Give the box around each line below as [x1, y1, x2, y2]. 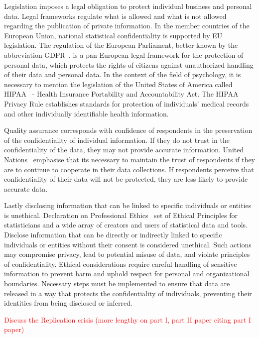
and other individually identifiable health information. [4, 108, 169, 118]
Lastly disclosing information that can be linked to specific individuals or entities [4, 200, 252, 211]
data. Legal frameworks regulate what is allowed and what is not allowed [4, 10, 227, 21]
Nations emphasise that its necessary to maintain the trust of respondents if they [4, 154, 256, 164]
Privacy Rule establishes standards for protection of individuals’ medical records [4, 98, 249, 109]
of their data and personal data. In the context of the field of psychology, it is [4, 69, 241, 80]
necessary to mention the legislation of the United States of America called [4, 79, 233, 89]
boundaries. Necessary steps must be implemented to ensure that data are [4, 278, 230, 289]
